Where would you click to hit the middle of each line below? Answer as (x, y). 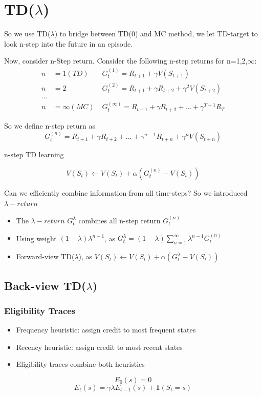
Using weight (36, 238)
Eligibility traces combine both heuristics (80, 364)
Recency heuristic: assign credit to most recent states (99, 347)
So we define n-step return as (50, 125)
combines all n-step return (119, 220)
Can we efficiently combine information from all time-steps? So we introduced (126, 192)
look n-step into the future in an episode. (69, 43)
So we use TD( (27, 34)
